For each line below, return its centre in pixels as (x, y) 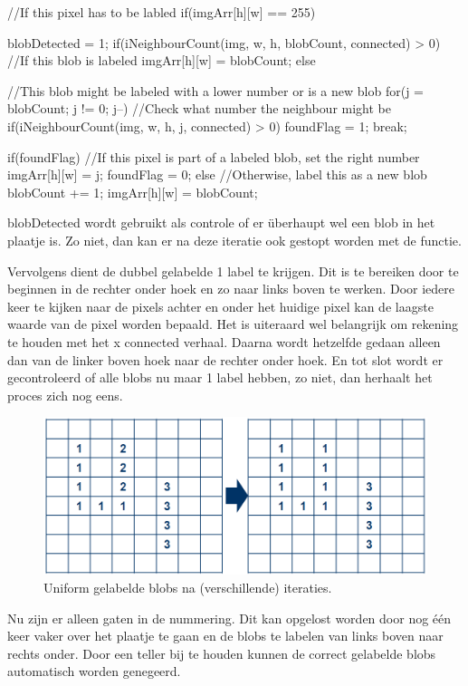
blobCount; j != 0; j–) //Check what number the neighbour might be (200, 108)
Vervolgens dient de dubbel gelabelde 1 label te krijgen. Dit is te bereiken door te (233, 271)
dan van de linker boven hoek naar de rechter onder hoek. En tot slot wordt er (225, 359)
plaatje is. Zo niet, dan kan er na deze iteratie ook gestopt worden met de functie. (234, 240)
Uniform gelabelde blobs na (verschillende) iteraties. (188, 588)
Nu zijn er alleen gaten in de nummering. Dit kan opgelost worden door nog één (229, 618)
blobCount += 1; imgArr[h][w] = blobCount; (133, 192)
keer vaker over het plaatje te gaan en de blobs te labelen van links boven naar (225, 636)
